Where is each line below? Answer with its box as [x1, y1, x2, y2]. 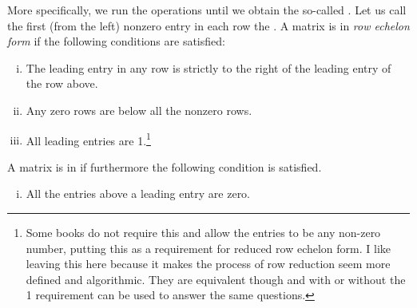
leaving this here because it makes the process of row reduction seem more [26, 255, 391, 272]
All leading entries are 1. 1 [26, 129, 151, 148]
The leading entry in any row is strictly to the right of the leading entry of [26, 59, 391, 76]
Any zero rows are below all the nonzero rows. [26, 101, 252, 118]
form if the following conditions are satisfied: [7, 33, 225, 49]
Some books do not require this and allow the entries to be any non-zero [26, 224, 381, 240]
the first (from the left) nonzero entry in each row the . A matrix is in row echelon [7, 17, 410, 34]
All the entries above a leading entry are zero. [26, 185, 251, 202]
